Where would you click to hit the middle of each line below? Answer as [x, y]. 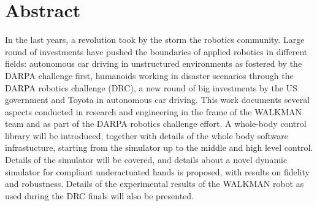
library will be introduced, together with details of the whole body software [147, 135]
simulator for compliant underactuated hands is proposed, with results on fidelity [157, 171]
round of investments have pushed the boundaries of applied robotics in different [156, 51]
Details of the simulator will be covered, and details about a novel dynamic [146, 160]
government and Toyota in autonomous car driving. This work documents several [158, 100]
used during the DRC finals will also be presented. [99, 195]
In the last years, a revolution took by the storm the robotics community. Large [155, 40]
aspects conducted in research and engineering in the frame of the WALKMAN [153, 111]
